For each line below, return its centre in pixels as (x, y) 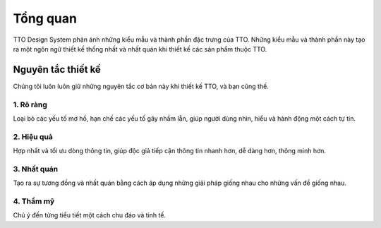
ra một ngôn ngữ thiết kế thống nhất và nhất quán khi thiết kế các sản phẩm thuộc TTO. (140, 49)
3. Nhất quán (36, 169)
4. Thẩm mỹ (34, 201)
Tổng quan (45, 18)
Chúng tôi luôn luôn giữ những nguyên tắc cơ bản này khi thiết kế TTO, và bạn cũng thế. (141, 86)
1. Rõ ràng (30, 104)
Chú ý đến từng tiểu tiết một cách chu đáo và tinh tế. (89, 215)
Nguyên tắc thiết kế (57, 70)
